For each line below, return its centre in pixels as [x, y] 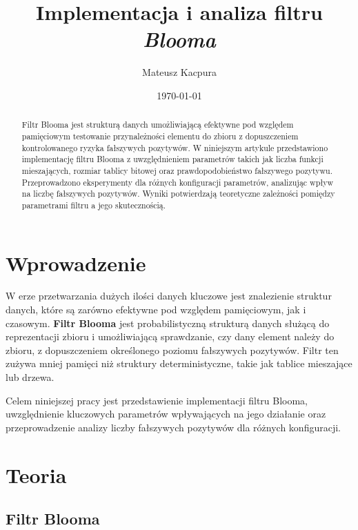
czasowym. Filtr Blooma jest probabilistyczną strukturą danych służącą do [168, 323]
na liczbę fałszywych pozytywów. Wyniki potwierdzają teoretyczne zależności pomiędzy [178, 194]
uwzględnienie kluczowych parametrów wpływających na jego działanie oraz [166, 414]
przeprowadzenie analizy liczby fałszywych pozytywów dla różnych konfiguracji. [173, 427]
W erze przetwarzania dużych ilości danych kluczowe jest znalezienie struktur [169, 296]
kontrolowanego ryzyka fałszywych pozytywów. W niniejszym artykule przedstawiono [175, 147]
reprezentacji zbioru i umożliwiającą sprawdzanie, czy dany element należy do [170, 336]
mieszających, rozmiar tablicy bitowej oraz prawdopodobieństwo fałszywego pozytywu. [177, 170]
